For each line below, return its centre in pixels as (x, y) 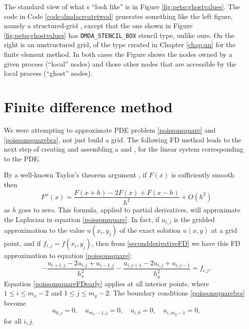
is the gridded (194, 219)
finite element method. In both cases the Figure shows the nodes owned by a (118, 54)
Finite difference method (88, 106)
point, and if (22, 243)
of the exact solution (150, 230)
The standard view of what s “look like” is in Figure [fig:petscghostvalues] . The (122, 6)
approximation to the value (44, 230)
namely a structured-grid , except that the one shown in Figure (98, 26)
